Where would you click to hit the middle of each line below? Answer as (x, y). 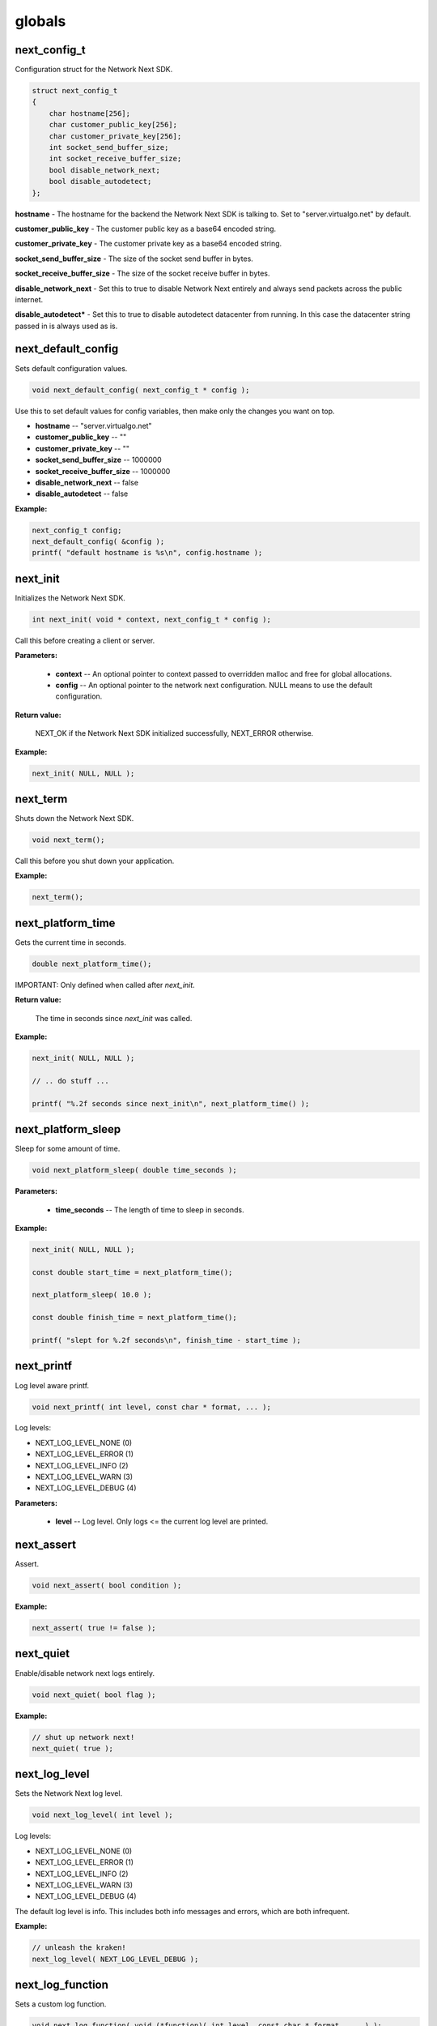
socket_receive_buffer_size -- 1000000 (103, 471)
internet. (29, 299)
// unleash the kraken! (79, 1948)
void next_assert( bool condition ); (107, 1586)
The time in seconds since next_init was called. (114, 1018)
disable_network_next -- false (87, 482)
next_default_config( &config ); (98, 542)
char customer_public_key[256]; (113, 125)
